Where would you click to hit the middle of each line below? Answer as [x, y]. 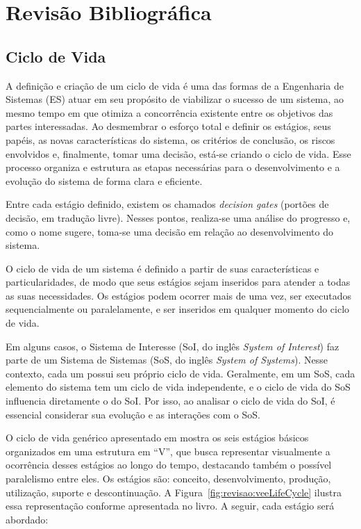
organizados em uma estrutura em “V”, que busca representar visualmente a [168, 451]
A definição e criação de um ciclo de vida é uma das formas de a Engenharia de [175, 85]
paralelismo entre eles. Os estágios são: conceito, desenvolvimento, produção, [168, 479]
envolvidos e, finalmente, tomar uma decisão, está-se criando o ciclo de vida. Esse [178, 153]
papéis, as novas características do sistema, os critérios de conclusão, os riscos [170, 139]
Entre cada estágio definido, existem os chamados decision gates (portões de [167, 204]
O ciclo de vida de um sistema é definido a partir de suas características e [162, 268]
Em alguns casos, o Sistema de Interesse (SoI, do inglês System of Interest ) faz [173, 346]
